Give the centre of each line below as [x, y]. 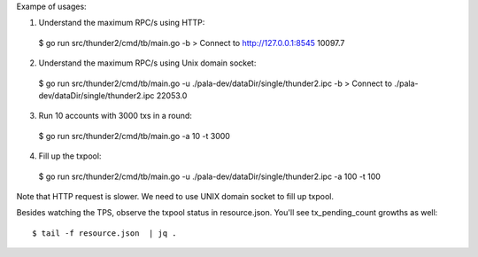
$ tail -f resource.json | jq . [104, 233]
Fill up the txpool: [70, 156]
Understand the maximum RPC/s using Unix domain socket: [147, 63]
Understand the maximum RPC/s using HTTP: [122, 23]
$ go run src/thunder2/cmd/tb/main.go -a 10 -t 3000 [134, 136]
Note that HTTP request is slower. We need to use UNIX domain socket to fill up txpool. [175, 196]
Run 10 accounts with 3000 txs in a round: [115, 116]
